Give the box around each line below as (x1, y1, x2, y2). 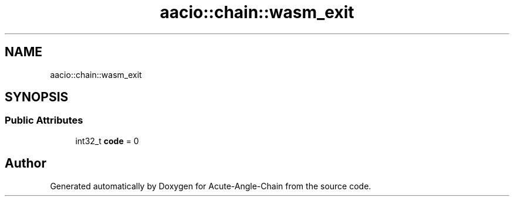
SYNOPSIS (5, 90, 69, 105)
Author (5, 156, 46, 171)
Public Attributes (5, 114, 83, 127)
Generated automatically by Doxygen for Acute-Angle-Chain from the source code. (50, 180, 371, 191)
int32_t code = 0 (75, 135, 139, 146)
